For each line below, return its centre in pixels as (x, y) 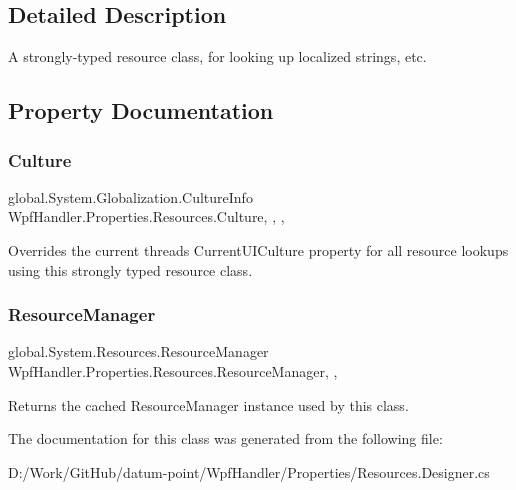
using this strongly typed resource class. (130, 269)
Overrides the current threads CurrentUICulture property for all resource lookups (258, 249)
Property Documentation (141, 110)
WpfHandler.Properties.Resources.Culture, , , (146, 216)
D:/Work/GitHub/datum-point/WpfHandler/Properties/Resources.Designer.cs (249, 471)
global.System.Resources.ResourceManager (138, 351)
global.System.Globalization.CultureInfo (130, 196)
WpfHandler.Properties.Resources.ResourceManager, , (173, 370)
